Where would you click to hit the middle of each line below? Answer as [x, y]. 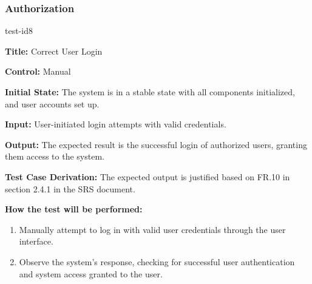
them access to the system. [55, 156]
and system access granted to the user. [91, 273]
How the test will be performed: [74, 209]
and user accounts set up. [52, 103]
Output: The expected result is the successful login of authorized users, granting [156, 144]
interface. [36, 241]
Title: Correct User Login [54, 51]
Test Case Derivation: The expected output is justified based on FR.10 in [148, 176]
